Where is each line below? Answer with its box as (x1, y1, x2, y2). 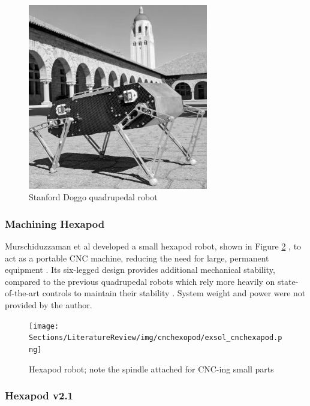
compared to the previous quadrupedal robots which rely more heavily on (5, 275, 275, 287)
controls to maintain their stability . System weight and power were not (42, 287, 306, 299)
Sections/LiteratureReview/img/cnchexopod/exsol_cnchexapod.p (29, 333, 282, 342)
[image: (29, 321, 59, 330)
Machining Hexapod (5, 216, 105, 231)
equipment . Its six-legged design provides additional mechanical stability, (5, 263, 275, 276)
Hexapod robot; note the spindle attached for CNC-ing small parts (29, 362, 274, 375)
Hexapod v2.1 (5, 388, 74, 403)
